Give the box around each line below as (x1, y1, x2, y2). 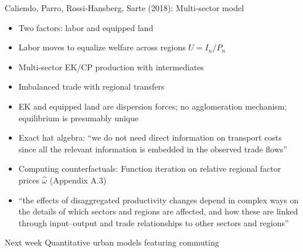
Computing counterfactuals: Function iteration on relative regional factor (18, 162, 281, 175)
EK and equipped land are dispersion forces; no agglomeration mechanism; (18, 100, 287, 112)
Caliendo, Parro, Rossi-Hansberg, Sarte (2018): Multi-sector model (5, 2, 244, 13)
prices (18, 173, 39, 186)
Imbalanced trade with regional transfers (18, 80, 165, 93)
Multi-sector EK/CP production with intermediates (18, 60, 204, 73)
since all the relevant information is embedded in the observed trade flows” (18, 142, 287, 155)
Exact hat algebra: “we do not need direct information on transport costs (18, 131, 282, 144)
